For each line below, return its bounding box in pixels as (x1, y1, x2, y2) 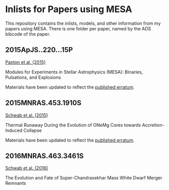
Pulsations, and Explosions (5, 74, 61, 80)
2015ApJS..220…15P (5, 45, 73, 54)
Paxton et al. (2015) (5, 59, 46, 65)
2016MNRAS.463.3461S (5, 152, 84, 160)
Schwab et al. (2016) (5, 165, 48, 171)
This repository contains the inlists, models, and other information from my (5, 20, 161, 26)
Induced (5, 127, 23, 133)
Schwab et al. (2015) (5, 112, 48, 118)
